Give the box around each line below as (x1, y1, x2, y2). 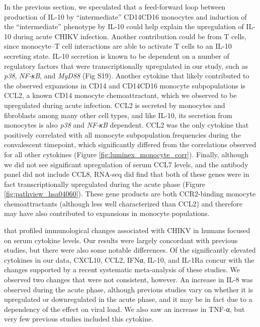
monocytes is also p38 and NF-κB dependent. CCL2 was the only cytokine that (4, 120, 249, 130)
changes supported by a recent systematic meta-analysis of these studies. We (4, 264, 240, 275)
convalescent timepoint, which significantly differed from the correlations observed (4, 139, 256, 150)
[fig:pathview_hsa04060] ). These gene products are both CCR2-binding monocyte (4, 188, 256, 199)
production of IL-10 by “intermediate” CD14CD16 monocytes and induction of (4, 11, 247, 22)
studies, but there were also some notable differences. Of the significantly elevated (4, 245, 256, 255)
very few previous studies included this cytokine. (4, 313, 154, 324)
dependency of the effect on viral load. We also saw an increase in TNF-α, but (4, 303, 245, 314)
